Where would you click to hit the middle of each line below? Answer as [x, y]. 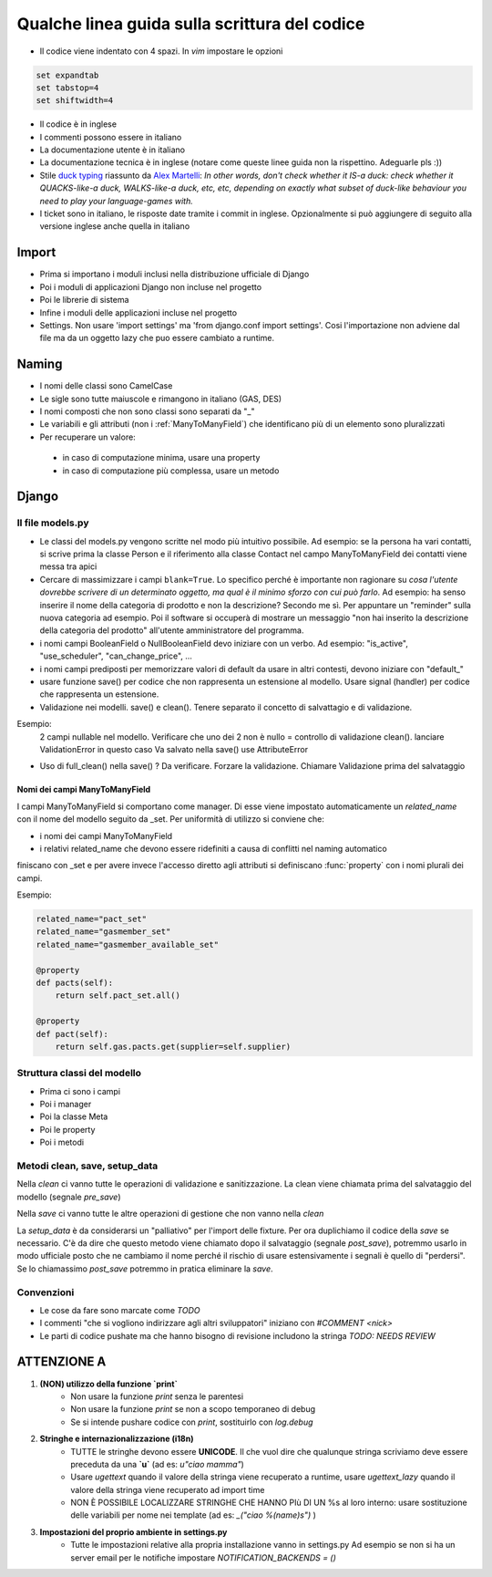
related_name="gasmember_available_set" [127, 944]
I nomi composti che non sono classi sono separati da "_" [147, 411]
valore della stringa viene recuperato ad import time [168, 1489]
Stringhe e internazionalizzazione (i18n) [117, 1439]
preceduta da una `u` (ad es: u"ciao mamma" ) [158, 1464]
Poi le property [67, 1129]
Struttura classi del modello [79, 1074]
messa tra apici [68, 566]
